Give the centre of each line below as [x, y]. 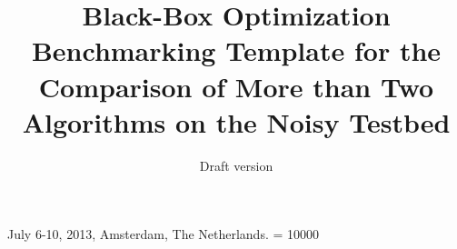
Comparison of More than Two [236, 86]
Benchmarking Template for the [236, 50]
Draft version [236, 165]
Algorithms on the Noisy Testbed [236, 121]
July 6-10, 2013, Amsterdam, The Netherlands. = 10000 [164, 234]
